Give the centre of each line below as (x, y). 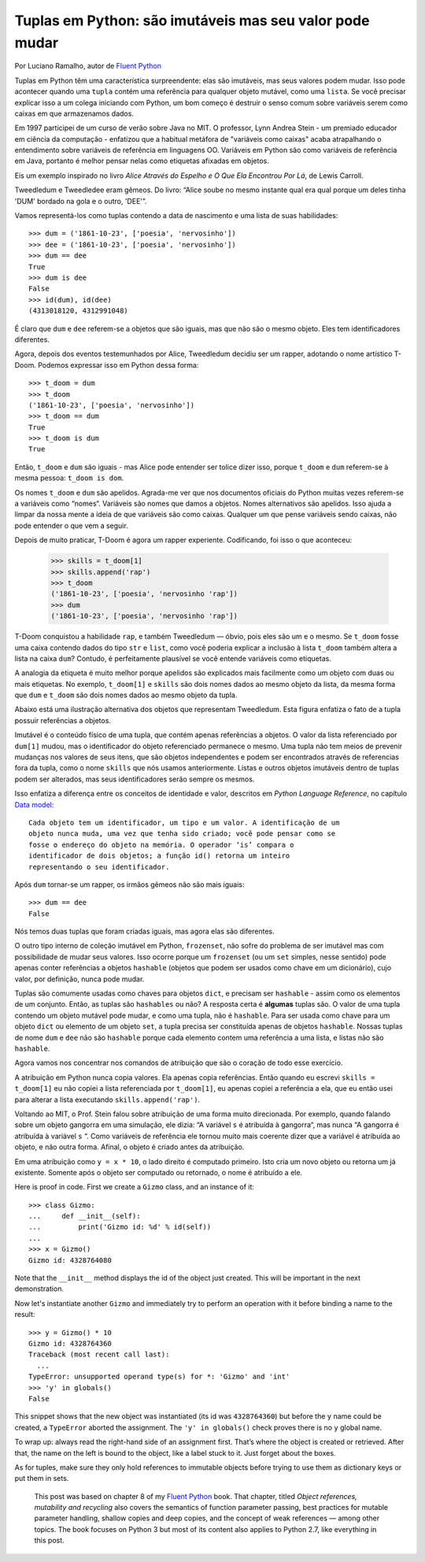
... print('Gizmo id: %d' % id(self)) (120, 1227)
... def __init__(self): (85, 1216)
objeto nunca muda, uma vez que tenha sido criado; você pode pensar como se (182, 834)
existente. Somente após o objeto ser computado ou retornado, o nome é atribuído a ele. (159, 1172)
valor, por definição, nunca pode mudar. (79, 979)
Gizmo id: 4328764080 (70, 1260)
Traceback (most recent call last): (99, 1354)
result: (25, 1315)
